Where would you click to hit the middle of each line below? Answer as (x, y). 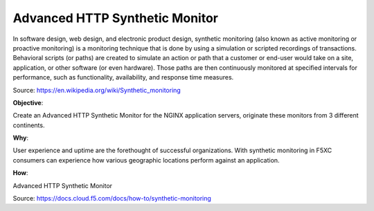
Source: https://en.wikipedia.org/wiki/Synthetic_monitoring (97, 90)
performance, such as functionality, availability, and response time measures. (123, 77)
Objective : (28, 102)
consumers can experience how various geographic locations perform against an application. (146, 160)
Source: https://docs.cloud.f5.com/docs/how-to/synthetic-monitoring (112, 199)
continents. (29, 125)
